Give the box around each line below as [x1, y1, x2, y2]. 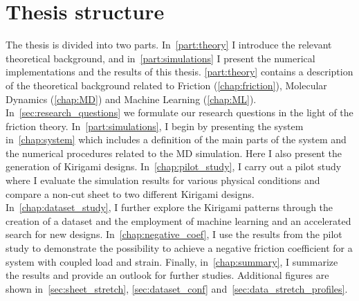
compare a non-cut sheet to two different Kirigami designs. [6, 186, 255, 201]
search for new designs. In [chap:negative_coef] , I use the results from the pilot [6, 227, 342, 241]
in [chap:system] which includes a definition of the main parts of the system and [6, 132, 347, 147]
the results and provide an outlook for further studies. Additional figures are [6, 268, 329, 282]
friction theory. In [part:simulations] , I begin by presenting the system [6, 118, 304, 133]
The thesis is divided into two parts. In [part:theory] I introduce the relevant [6, 37, 332, 52]
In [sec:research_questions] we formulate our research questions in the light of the [6, 105, 353, 120]
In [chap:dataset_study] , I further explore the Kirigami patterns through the [6, 200, 333, 215]
